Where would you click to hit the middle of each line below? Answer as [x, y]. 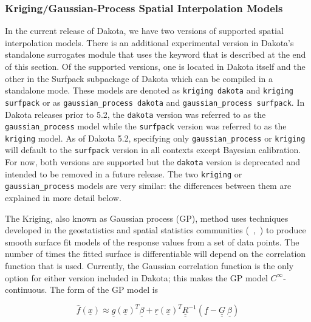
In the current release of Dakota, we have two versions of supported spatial [144, 31]
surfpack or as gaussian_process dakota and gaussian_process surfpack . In [155, 102]
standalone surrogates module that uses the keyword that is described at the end [155, 54]
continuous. [26, 289]
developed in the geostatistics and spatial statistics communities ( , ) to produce [155, 230]
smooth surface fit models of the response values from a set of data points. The [152, 241]
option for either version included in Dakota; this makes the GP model [136, 277]
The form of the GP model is [104, 289]
